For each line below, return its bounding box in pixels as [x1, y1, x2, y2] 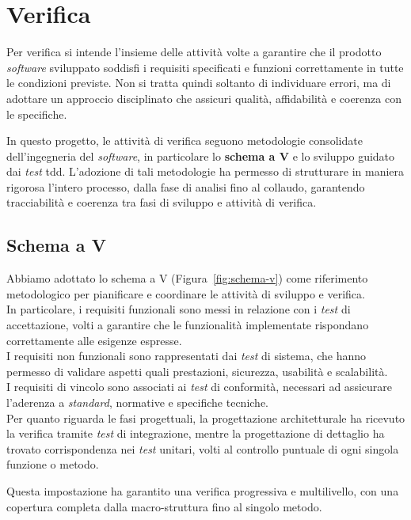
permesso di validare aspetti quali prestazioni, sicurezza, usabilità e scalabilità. [6, 362, 388, 379]
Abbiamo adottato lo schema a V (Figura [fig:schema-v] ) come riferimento [6, 270, 368, 287]
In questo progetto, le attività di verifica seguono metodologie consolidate [6, 132, 363, 149]
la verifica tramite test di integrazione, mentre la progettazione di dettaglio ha [6, 425, 385, 442]
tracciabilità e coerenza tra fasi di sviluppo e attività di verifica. [6, 194, 317, 211]
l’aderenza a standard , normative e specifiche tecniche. [6, 394, 269, 411]
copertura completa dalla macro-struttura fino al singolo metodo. [6, 498, 322, 514]
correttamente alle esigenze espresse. [6, 332, 182, 348]
